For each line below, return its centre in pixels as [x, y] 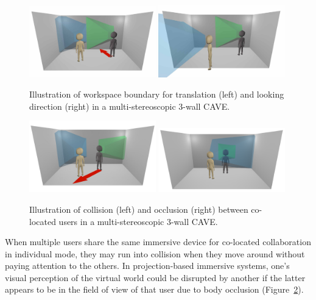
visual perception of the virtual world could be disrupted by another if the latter [155, 277]
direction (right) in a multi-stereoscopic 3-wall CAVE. [130, 106]
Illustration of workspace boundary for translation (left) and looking [157, 94]
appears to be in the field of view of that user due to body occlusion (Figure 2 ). [154, 289]
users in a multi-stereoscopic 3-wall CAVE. [138, 221]
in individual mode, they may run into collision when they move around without [155, 253]
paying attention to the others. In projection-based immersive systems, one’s [147, 266]
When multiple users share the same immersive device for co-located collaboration [158, 242]
